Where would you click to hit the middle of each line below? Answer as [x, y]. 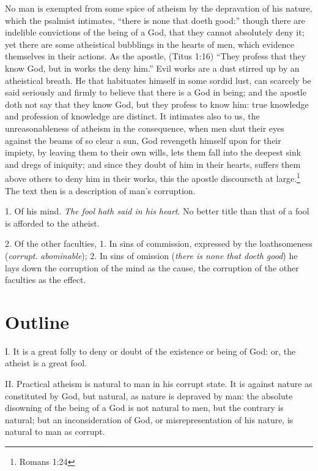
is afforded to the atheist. [52, 223]
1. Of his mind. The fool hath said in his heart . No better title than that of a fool [157, 211]
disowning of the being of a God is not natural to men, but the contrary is [144, 408]
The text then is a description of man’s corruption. [100, 190]
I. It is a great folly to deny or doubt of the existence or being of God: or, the [150, 351]
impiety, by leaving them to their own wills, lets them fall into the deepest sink [153, 152]
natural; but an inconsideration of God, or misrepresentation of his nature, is [149, 419]
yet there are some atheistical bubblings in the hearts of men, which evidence [150, 44]
